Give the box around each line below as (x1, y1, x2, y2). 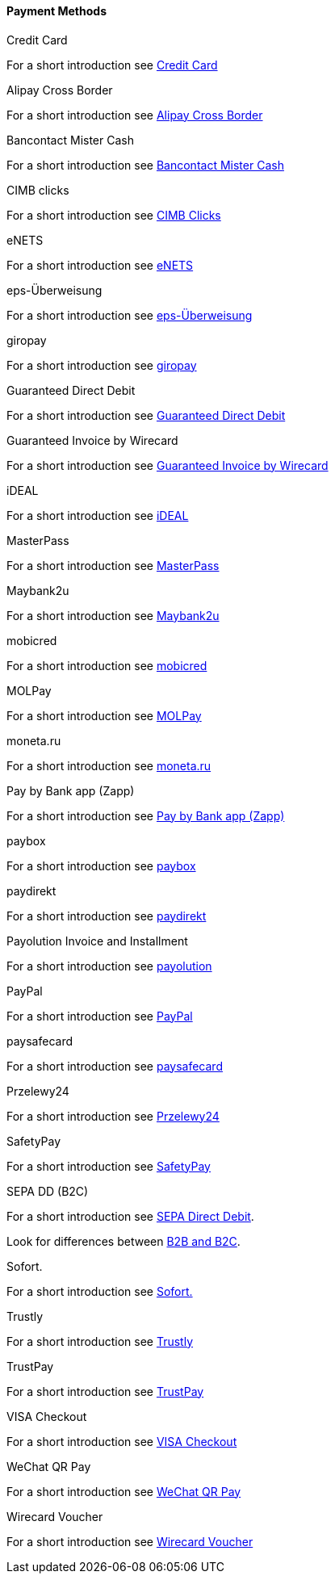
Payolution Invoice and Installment (6, 933, 188, 948)
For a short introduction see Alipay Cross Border (6, 107, 263, 122)
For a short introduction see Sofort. (6, 1284, 193, 1298)
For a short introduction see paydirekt (6, 908, 207, 923)
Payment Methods (6, 4, 107, 18)
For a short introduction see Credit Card (6, 57, 218, 72)
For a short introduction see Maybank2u (6, 608, 220, 622)
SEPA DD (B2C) (6, 1184, 89, 1198)
